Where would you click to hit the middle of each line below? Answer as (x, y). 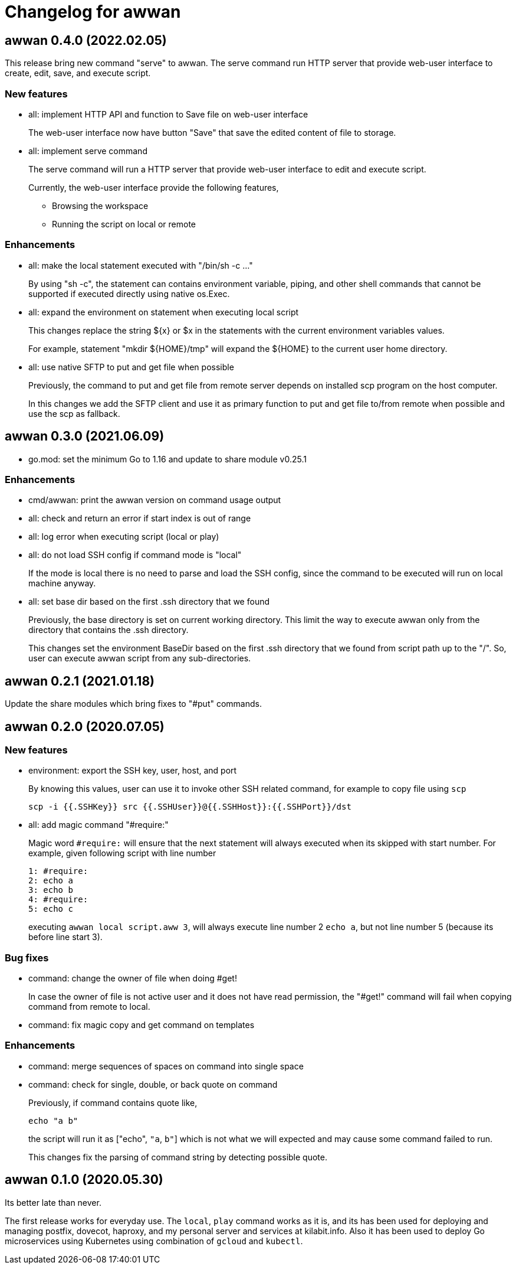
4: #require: (58, 900)
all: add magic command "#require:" (98, 825)
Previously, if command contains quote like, (113, 1102)
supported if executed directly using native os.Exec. (129, 293)
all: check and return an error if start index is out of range (140, 518)
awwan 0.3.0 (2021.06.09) (85, 436)
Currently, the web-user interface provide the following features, (154, 187)
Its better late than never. (53, 1202)
